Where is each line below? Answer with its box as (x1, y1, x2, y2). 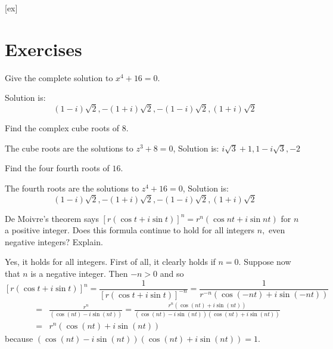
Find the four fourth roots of (5, 162, 110, 174)
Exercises (5, 36, 82, 61)
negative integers (5, 235, 66, 248)
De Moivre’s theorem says (5, 212, 99, 224)
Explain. (72, 235, 103, 248)
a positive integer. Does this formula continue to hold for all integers (5, 224, 255, 236)
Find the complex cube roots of (5, 122, 120, 134)
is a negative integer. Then (30, 267, 128, 279)
